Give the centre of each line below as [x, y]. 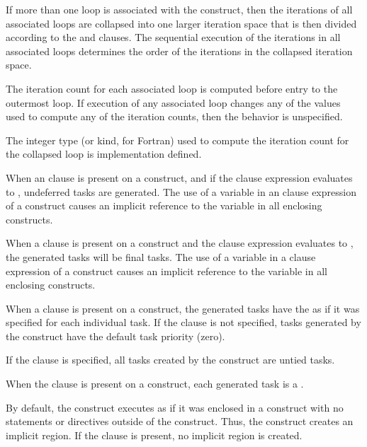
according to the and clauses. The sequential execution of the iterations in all [173, 37]
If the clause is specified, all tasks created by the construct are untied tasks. [170, 360]
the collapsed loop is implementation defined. [104, 154]
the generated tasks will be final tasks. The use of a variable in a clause [161, 256]
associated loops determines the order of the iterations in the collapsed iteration [179, 51]
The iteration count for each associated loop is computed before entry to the [172, 88]
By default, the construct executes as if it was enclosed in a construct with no [175, 407]
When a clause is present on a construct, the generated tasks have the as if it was [183, 308]
